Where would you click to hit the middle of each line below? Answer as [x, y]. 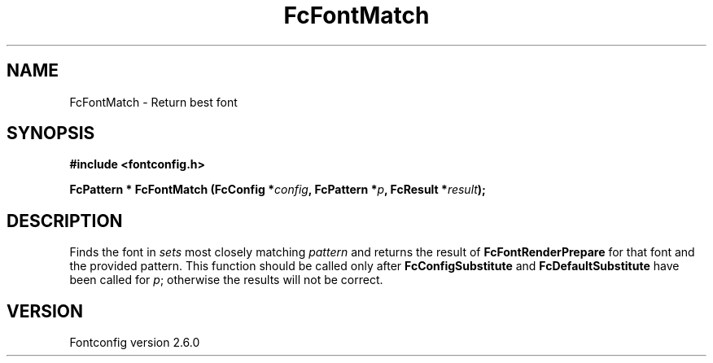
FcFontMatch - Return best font [153, 102]
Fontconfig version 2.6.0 [135, 343]
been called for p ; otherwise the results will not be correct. [226, 280]
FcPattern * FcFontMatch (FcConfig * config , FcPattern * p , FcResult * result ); [278, 190]
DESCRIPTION [65, 221]
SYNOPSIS [51, 133]
